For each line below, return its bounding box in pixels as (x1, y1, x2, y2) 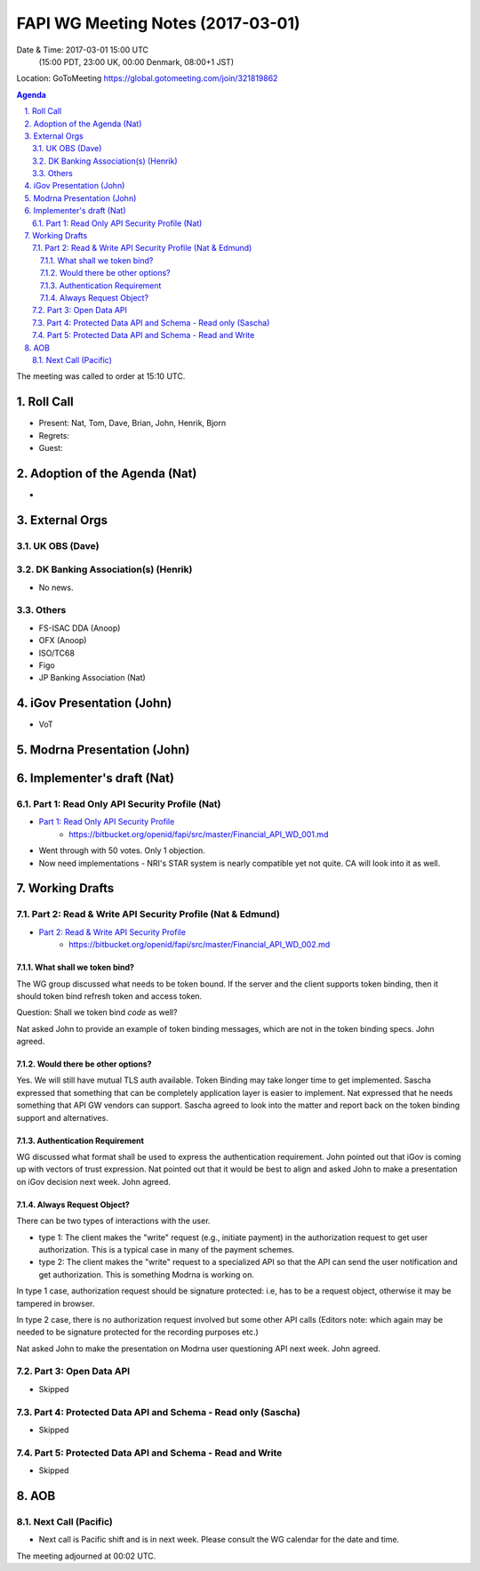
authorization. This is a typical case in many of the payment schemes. (38, 1244, 295, 1254)
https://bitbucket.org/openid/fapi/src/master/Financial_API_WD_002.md (68, 939, 331, 950)
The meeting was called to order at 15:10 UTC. (16, 371, 186, 382)
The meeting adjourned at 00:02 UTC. (16, 1551, 156, 1561)
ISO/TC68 (38, 648, 76, 658)
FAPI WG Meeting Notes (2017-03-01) (16, 13, 301, 33)
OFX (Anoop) (38, 635, 87, 646)
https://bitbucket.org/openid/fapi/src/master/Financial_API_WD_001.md (68, 828, 329, 840)
